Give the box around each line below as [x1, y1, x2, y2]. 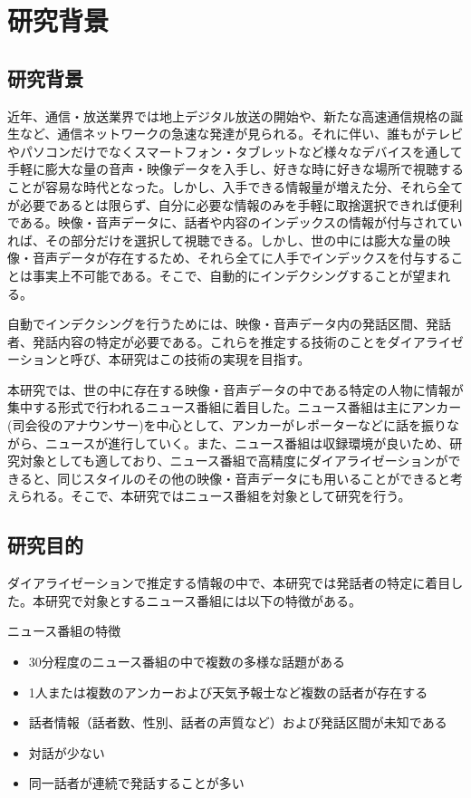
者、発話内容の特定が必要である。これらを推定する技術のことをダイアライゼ [7, 332, 464, 351]
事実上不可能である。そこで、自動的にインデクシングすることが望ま [32, 265, 438, 284]
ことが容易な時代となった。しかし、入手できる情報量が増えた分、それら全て [7, 177, 464, 196]
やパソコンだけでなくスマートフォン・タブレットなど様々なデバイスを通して [7, 141, 463, 160]
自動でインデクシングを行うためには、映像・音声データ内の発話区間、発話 [7, 314, 451, 333]
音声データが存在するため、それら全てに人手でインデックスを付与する [32, 248, 451, 267]
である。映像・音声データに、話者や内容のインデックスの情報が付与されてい [7, 213, 463, 232]
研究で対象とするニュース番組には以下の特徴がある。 [44, 591, 361, 610]
